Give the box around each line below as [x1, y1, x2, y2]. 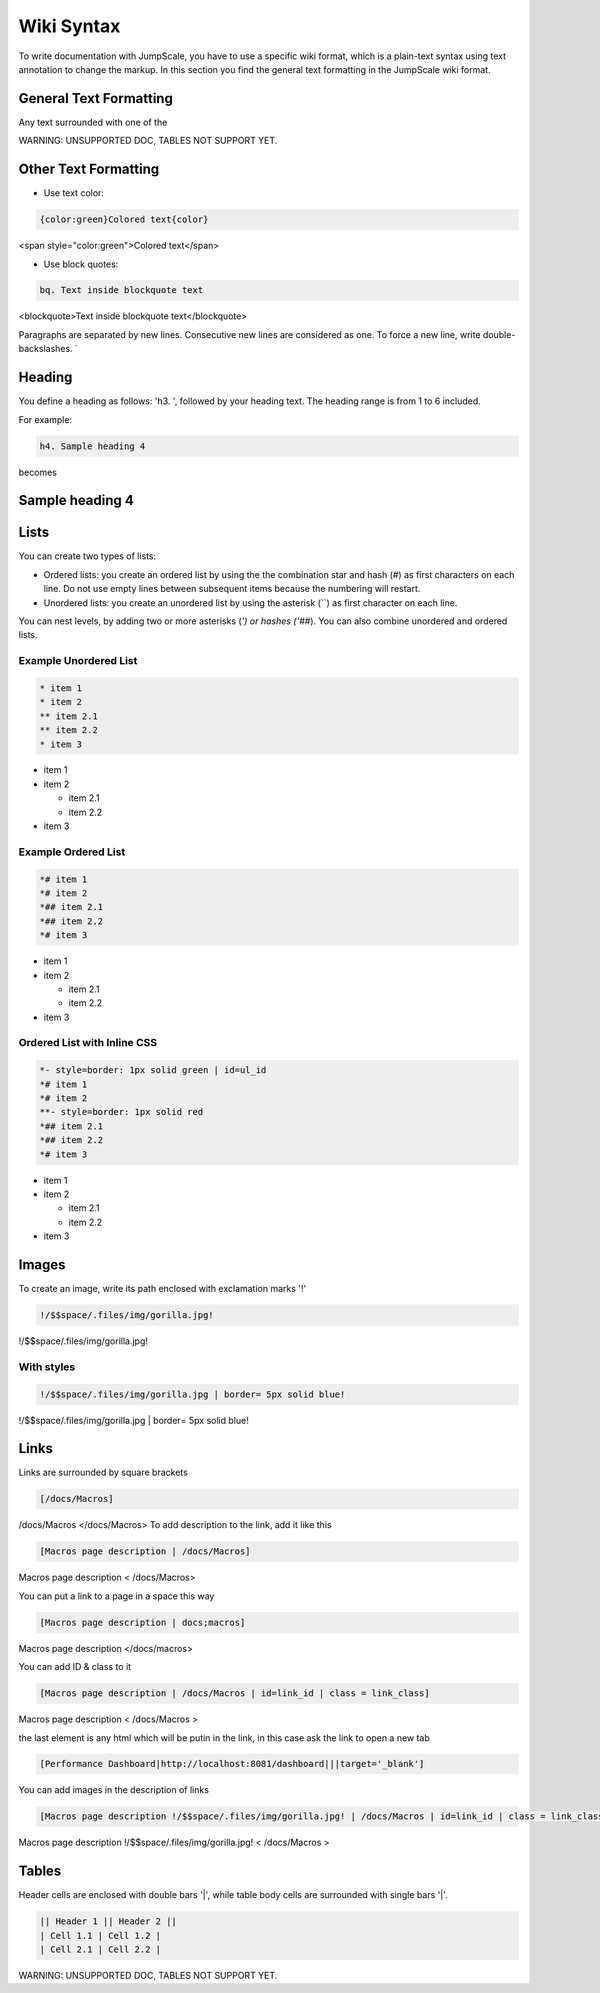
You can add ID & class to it [18, 1661, 132, 1673]
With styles [18, 1360, 76, 1374]
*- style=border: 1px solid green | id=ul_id [39, 1065, 267, 1076]
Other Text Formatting [18, 161, 160, 178]
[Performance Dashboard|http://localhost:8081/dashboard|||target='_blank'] [39, 1758, 425, 1770]
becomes [18, 466, 57, 478]
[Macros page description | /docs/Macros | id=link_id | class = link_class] [39, 1688, 430, 1699]
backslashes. [18, 343, 74, 355]
